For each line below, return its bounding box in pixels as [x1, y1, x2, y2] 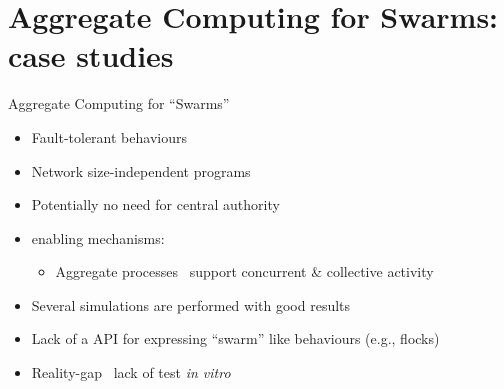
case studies [8, 35, 174, 76]
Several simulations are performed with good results [31, 294, 351, 315]
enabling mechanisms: [31, 227, 165, 248]
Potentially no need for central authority [31, 194, 280, 215]
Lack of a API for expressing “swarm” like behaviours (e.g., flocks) [31, 328, 440, 349]
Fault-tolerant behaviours [31, 126, 187, 147]
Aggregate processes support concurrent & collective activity [55, 261, 434, 282]
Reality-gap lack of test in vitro [31, 362, 231, 383]
